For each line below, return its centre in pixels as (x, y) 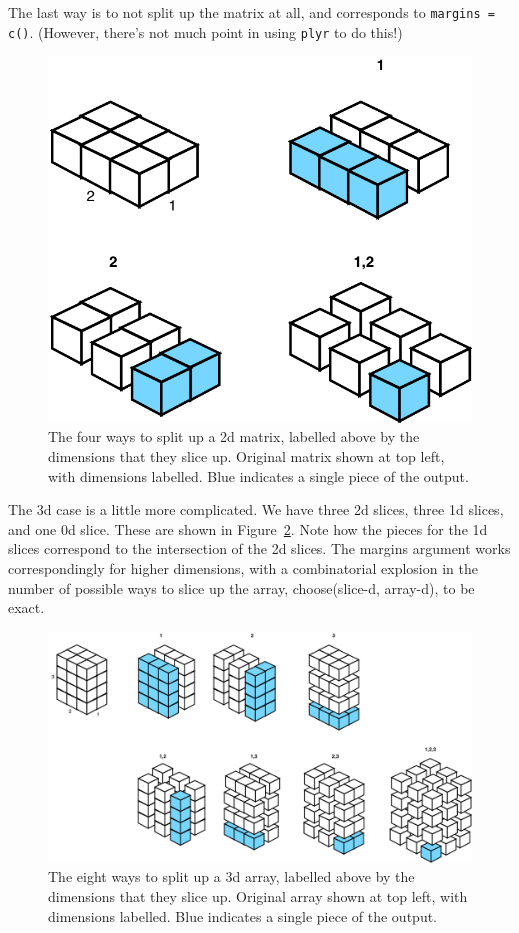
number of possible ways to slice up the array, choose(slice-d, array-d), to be (241, 587)
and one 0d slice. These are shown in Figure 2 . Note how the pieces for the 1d (248, 528)
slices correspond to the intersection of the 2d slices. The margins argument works (259, 548)
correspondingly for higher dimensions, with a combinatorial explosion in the (243, 567)
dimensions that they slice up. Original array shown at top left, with (258, 896)
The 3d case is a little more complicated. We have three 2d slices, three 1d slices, (256, 509)
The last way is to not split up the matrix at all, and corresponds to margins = (251, 12)
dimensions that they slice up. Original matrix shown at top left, (246, 456)
